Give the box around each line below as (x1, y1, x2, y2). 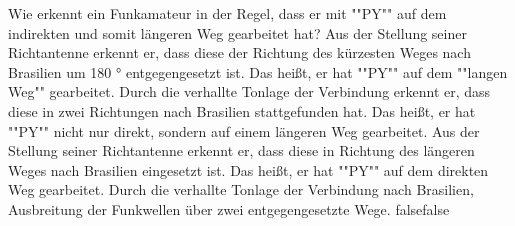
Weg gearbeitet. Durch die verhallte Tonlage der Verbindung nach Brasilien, (8, 179, 474, 200)
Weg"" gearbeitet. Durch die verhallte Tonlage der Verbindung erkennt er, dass (8, 81, 491, 102)
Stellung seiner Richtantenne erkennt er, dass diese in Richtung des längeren (8, 140, 475, 161)
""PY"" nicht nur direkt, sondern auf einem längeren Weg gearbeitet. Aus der (8, 120, 480, 141)
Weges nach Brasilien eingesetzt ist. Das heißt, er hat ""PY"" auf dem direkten (8, 159, 489, 180)
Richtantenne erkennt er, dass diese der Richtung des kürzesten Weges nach (8, 42, 471, 63)
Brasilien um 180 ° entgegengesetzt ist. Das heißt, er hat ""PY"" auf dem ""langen (8, 61, 508, 82)
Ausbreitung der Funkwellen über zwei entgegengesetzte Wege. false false (8, 198, 450, 219)
